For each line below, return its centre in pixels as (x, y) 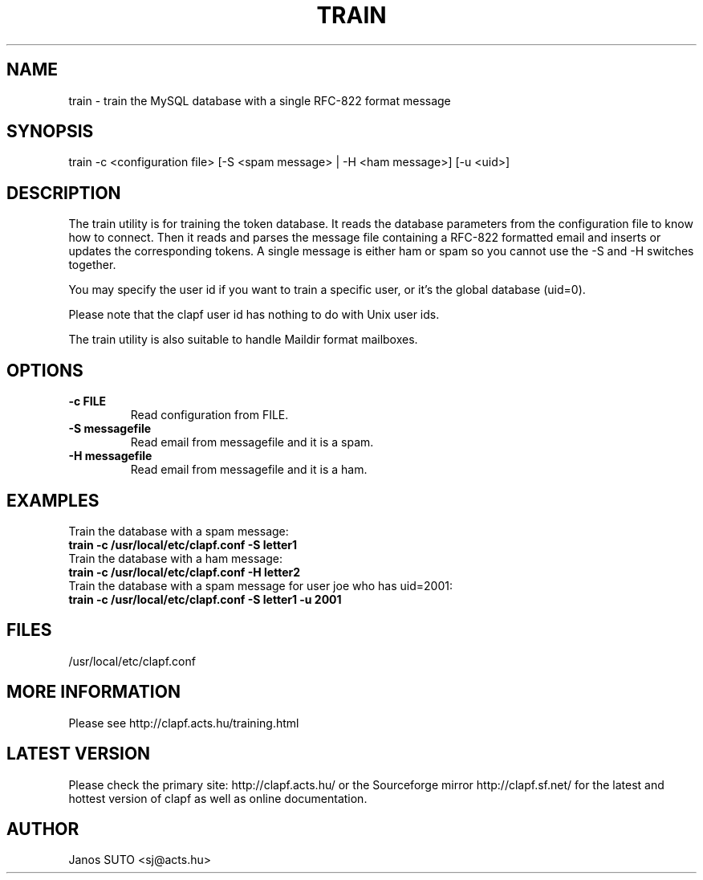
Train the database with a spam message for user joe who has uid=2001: (260, 585)
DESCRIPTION (64, 193)
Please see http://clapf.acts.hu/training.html (184, 723)
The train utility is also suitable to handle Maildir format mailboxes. (243, 340)
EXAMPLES (53, 500)
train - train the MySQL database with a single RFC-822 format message (260, 100)
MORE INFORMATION (93, 692)
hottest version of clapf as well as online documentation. (218, 798)
